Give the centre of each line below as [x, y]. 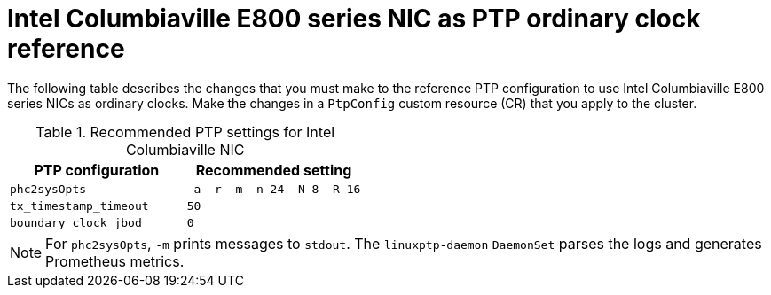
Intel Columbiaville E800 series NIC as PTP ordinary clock [354, 19]
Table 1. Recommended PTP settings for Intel [185, 132]
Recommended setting [274, 170]
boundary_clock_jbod [76, 222]
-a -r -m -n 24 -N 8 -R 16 [274, 189]
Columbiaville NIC [185, 149]
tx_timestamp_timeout [79, 206]
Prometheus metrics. [115, 261]
